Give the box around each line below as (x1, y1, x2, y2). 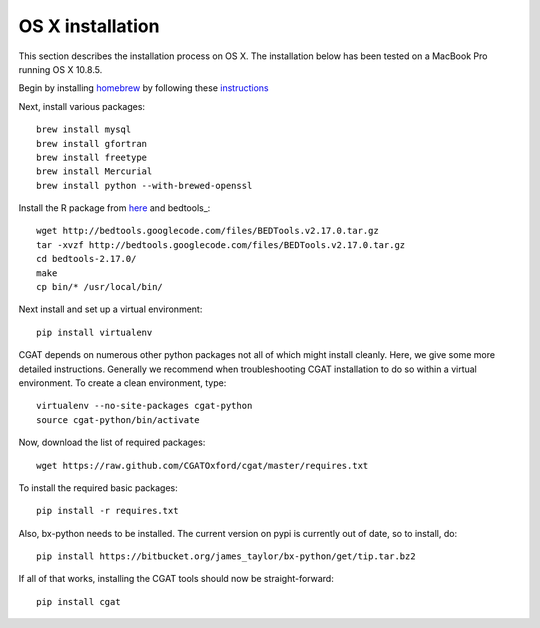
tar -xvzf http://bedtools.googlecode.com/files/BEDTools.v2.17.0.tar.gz (36, 239, 406, 250)
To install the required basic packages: (18, 481, 179, 494)
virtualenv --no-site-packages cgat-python (36, 400, 253, 412)
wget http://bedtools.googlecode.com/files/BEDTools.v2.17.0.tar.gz (36, 225, 379, 237)
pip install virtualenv (36, 326, 153, 338)
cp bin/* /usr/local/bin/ (36, 281, 164, 293)
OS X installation (18, 15, 160, 37)
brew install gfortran (36, 138, 148, 149)
